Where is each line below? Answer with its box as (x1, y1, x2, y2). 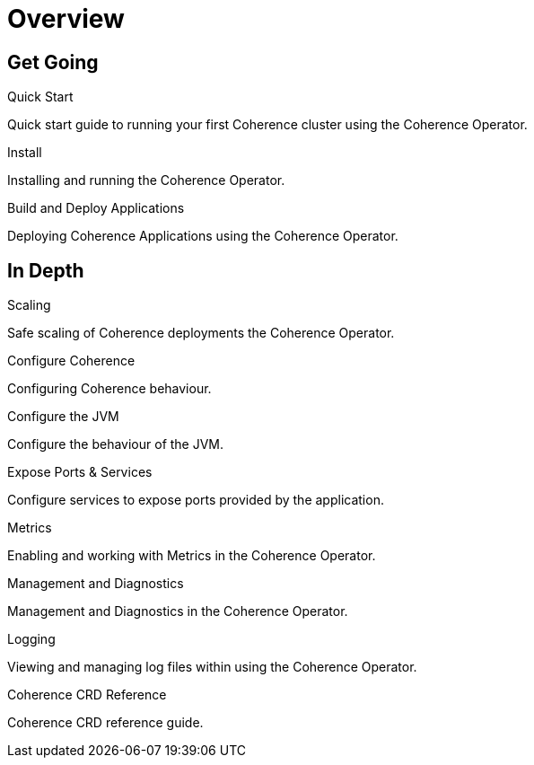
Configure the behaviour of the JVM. (7, 436, 224, 453)
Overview (7, 4, 125, 34)
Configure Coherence (7, 353, 136, 369)
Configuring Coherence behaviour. (7, 381, 212, 397)
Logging (7, 631, 56, 647)
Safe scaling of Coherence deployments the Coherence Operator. (7, 325, 395, 341)
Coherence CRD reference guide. (7, 715, 204, 731)
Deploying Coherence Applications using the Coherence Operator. (7, 228, 398, 244)
